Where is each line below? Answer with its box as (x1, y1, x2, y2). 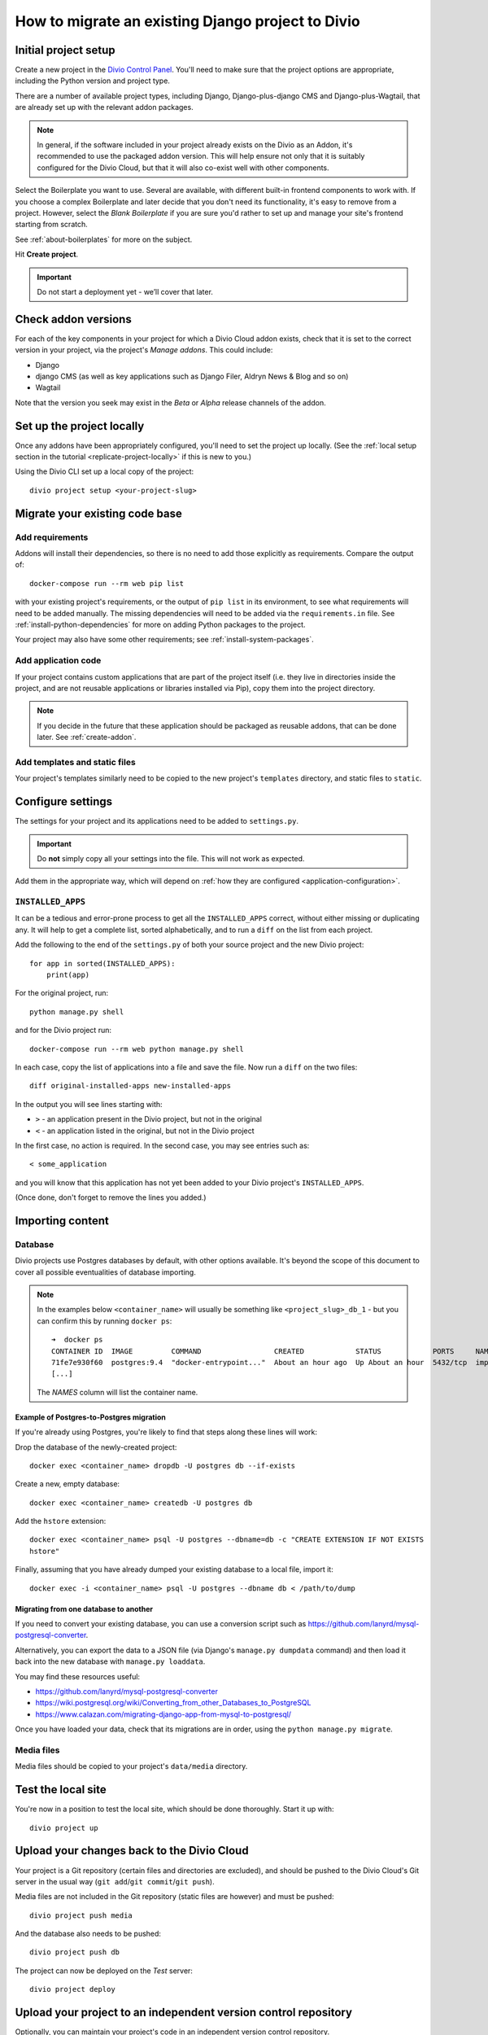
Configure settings (15, 794, 113, 809)
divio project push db (29, 1948, 120, 1957)
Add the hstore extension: (15, 1516, 107, 1526)
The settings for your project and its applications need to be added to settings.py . (15, 816, 298, 826)
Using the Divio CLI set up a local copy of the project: (15, 466, 194, 476)
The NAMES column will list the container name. (37, 1387, 198, 1397)
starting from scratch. (15, 220, 89, 230)
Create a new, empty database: (15, 1479, 120, 1489)
